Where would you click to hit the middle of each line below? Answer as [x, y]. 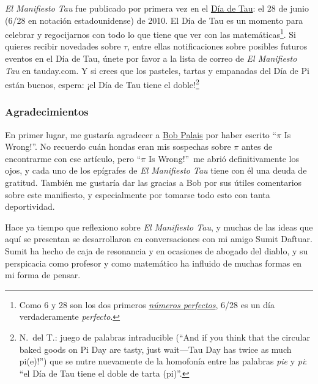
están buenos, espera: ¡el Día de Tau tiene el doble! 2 [102, 83]
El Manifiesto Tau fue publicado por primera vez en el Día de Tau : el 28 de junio [157, 8]
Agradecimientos [47, 112]
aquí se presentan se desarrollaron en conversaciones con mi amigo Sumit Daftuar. [159, 239]
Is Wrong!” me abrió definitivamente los [224, 158]
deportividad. [30, 206]
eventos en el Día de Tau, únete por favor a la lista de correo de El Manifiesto [151, 58]
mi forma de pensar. [43, 275]
